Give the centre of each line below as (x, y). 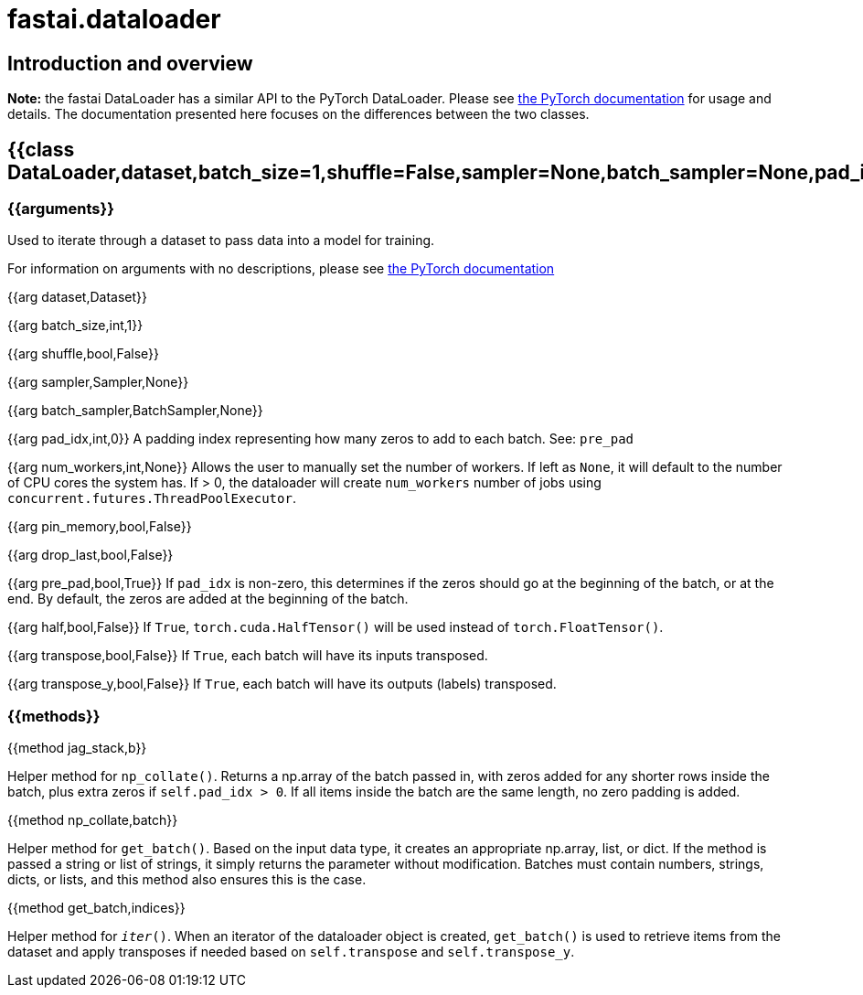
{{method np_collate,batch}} (93, 820)
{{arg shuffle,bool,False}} (83, 354)
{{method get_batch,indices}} (96, 908)
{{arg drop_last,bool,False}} (91, 555)
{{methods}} (54, 716)
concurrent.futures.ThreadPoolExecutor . (152, 498)
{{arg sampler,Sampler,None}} (98, 382)
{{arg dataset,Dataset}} (78, 297)
